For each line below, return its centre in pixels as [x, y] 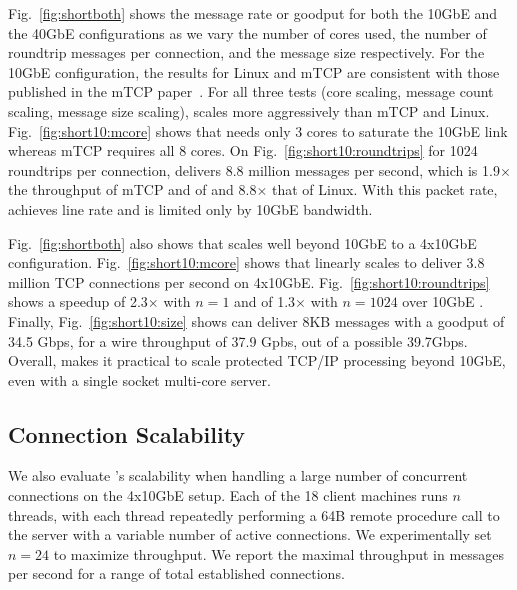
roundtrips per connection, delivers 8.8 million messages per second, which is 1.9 [254, 169]
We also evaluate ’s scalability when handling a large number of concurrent [238, 475]
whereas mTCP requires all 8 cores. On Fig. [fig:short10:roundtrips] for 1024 [243, 150]
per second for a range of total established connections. [176, 573]
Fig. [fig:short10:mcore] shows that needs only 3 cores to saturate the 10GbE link [258, 130]
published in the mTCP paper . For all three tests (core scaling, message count [251, 91]
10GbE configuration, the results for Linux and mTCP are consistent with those [254, 71]
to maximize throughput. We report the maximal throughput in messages [279, 553]
